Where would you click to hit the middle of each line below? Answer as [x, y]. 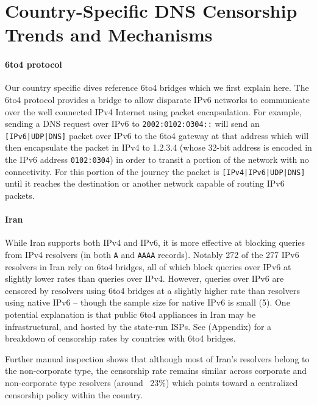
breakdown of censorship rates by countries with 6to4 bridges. [120, 338]
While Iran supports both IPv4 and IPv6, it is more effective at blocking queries [155, 242]
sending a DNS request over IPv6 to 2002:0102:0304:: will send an [132, 124]
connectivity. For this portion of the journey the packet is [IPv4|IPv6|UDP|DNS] [155, 171]
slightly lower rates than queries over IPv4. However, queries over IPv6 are [144, 278]
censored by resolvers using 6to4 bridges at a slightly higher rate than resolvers [152, 290]
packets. [20, 195]
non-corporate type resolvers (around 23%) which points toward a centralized [151, 382]
